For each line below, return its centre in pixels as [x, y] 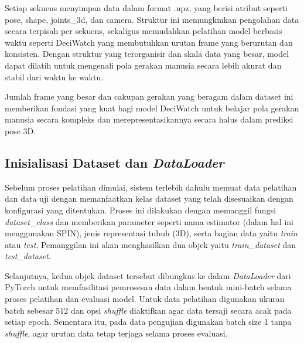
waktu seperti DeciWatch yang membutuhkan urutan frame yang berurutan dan [149, 42]
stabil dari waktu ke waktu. [54, 77]
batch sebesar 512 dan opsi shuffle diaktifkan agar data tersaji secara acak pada [148, 310]
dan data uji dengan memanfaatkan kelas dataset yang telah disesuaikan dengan [149, 198]
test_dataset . [28, 256]
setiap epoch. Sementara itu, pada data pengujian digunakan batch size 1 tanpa [148, 322]
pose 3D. [21, 130]
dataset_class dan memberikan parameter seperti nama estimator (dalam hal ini [149, 221]
